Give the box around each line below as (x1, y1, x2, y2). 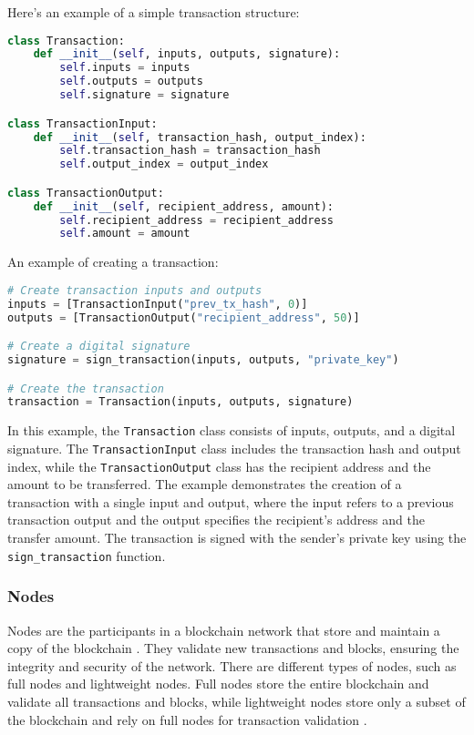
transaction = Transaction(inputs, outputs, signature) (7, 395, 354, 409)
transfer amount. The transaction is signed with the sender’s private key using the (7, 528, 467, 547)
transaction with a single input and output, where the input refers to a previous (7, 492, 454, 511)
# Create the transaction (7, 382, 164, 395)
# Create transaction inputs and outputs (7, 283, 263, 297)
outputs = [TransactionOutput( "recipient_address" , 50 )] (7, 311, 360, 324)
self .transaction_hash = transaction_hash (59, 144, 321, 158)
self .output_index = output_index (59, 158, 269, 171)
